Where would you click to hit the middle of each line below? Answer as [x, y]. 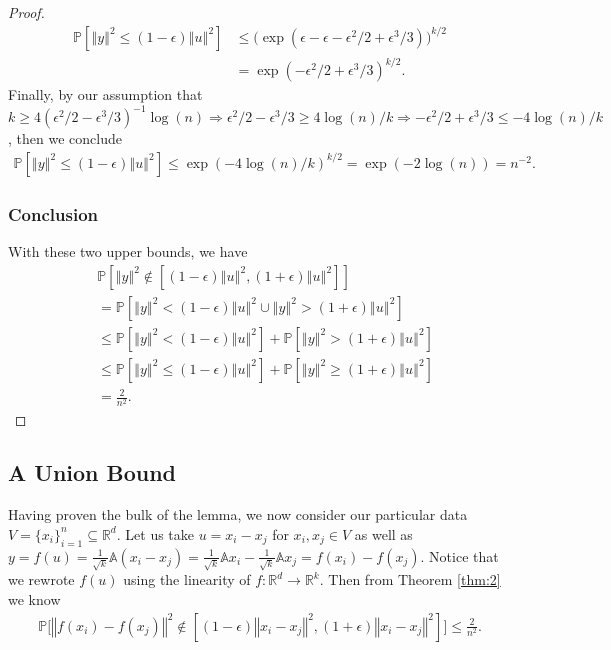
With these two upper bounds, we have [128, 251]
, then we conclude [65, 138]
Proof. [26, 12]
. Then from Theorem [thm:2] [410, 579]
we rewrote [41, 579]
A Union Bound [92, 472]
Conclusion [53, 213]
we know [34, 598]
